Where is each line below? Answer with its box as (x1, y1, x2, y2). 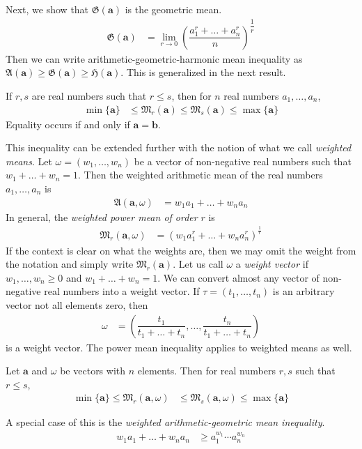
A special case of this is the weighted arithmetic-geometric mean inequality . (6, 415, 325, 429)
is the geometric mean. (125, 2, 222, 16)
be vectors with (60, 363, 126, 378)
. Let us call (173, 257, 223, 271)
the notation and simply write (6, 257, 134, 271)
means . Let (6, 153, 52, 168)
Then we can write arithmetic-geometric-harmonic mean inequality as (6, 51, 303, 66)
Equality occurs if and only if (6, 116, 130, 131)
